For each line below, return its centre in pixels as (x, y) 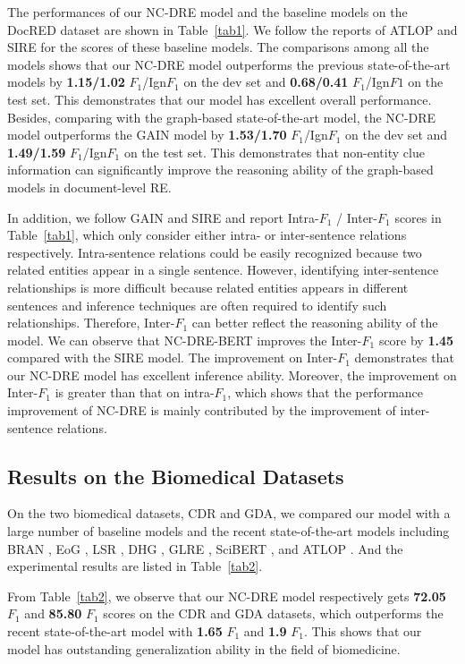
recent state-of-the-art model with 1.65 (115, 631)
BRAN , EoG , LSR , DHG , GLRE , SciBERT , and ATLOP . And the (205, 548)
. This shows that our (363, 631)
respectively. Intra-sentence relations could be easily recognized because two (215, 252)
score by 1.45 (416, 340)
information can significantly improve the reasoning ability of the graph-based (220, 170)
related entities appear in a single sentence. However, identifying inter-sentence (223, 270)
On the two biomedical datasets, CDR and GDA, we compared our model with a (229, 513)
